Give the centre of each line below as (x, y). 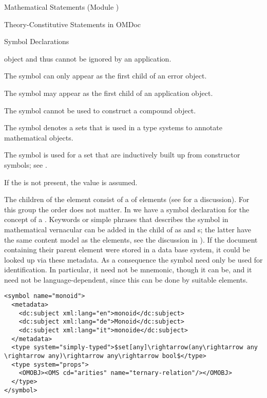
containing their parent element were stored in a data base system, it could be (127, 250)
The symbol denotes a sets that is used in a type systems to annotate (113, 127)
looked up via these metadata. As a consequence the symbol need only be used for (133, 259)
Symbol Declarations (37, 41)
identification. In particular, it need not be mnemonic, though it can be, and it (128, 270)
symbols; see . (26, 164)
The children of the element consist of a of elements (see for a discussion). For (127, 199)
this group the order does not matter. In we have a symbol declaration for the (127, 209)
